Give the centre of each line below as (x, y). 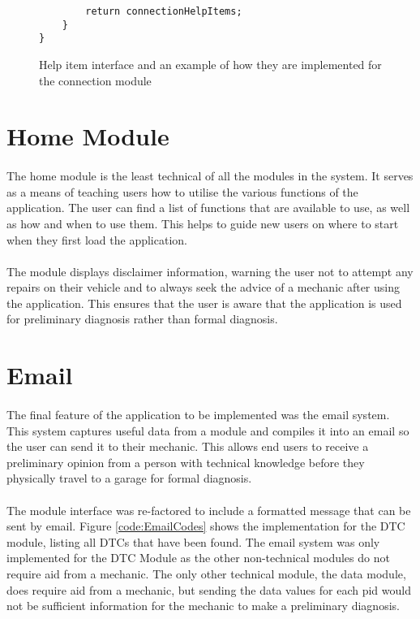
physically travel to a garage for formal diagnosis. (129, 478)
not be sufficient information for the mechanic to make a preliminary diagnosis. (203, 606)
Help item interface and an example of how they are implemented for (210, 64)
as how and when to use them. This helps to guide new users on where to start (203, 223)
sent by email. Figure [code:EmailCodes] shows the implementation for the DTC (206, 526)
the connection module (95, 80)
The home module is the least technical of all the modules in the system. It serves (210, 176)
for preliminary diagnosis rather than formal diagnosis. (142, 319)
